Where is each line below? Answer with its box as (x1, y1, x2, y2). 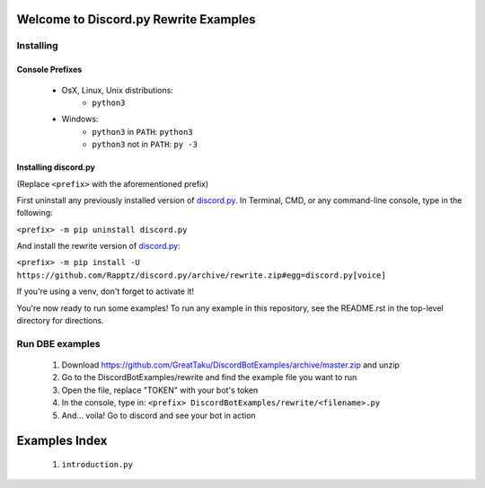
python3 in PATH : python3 (92, 126, 193, 137)
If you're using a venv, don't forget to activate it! (16, 286, 195, 297)
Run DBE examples (16, 337, 101, 350)
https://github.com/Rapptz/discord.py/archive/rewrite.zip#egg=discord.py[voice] (16, 270, 386, 280)
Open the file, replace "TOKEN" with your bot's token (61, 385, 259, 395)
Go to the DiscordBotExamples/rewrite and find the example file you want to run (61, 372, 357, 383)
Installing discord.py (16, 162, 96, 173)
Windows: (61, 113, 99, 125)
